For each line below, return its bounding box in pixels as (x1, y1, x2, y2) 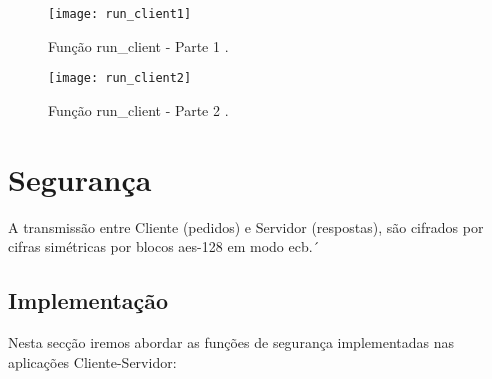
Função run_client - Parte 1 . (48, 35, 229, 56)
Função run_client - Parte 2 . (48, 99, 229, 120)
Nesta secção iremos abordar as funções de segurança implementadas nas (8, 332, 454, 353)
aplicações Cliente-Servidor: (8, 351, 177, 372)
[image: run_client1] (48, 7, 192, 21)
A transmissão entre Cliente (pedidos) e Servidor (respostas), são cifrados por (8, 216, 484, 237)
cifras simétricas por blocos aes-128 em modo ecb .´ (8, 236, 320, 257)
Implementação (8, 285, 169, 316)
